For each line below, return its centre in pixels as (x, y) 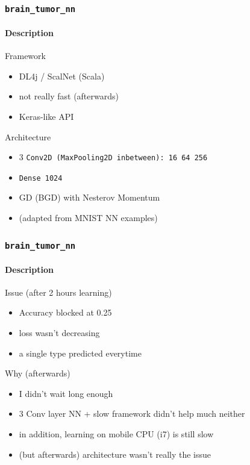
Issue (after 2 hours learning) (58, 292)
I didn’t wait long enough (66, 393)
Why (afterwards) (38, 373)
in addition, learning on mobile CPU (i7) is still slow (116, 434)
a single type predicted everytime (80, 353)
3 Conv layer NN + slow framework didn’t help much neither (132, 414)
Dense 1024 (41, 178)
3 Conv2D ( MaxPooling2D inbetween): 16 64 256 (113, 157)
